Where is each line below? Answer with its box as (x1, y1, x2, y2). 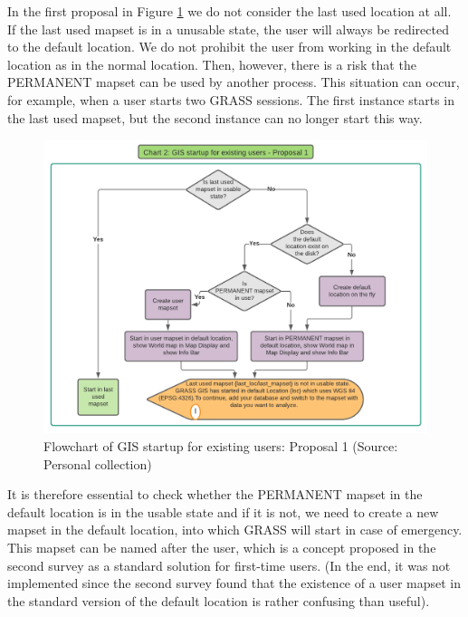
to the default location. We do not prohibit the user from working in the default (7, 37, 452, 56)
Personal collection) (43, 454, 152, 473)
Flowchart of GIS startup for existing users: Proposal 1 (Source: (43, 436, 398, 455)
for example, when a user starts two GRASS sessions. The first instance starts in (7, 90, 455, 109)
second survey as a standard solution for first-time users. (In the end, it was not (7, 555, 451, 574)
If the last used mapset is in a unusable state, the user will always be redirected (7, 19, 449, 38)
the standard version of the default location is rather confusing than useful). (7, 591, 430, 610)
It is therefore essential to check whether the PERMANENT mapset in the (7, 485, 423, 504)
